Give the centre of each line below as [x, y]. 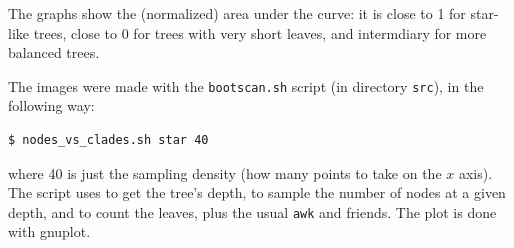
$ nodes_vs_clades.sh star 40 [108, 140]
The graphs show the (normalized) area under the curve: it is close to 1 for [237, 13]
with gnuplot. [49, 231]
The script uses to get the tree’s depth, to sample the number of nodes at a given [257, 192]
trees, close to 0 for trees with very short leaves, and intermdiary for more [260, 32]
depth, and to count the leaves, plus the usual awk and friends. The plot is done [252, 211]
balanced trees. [54, 52]
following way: [51, 105]
